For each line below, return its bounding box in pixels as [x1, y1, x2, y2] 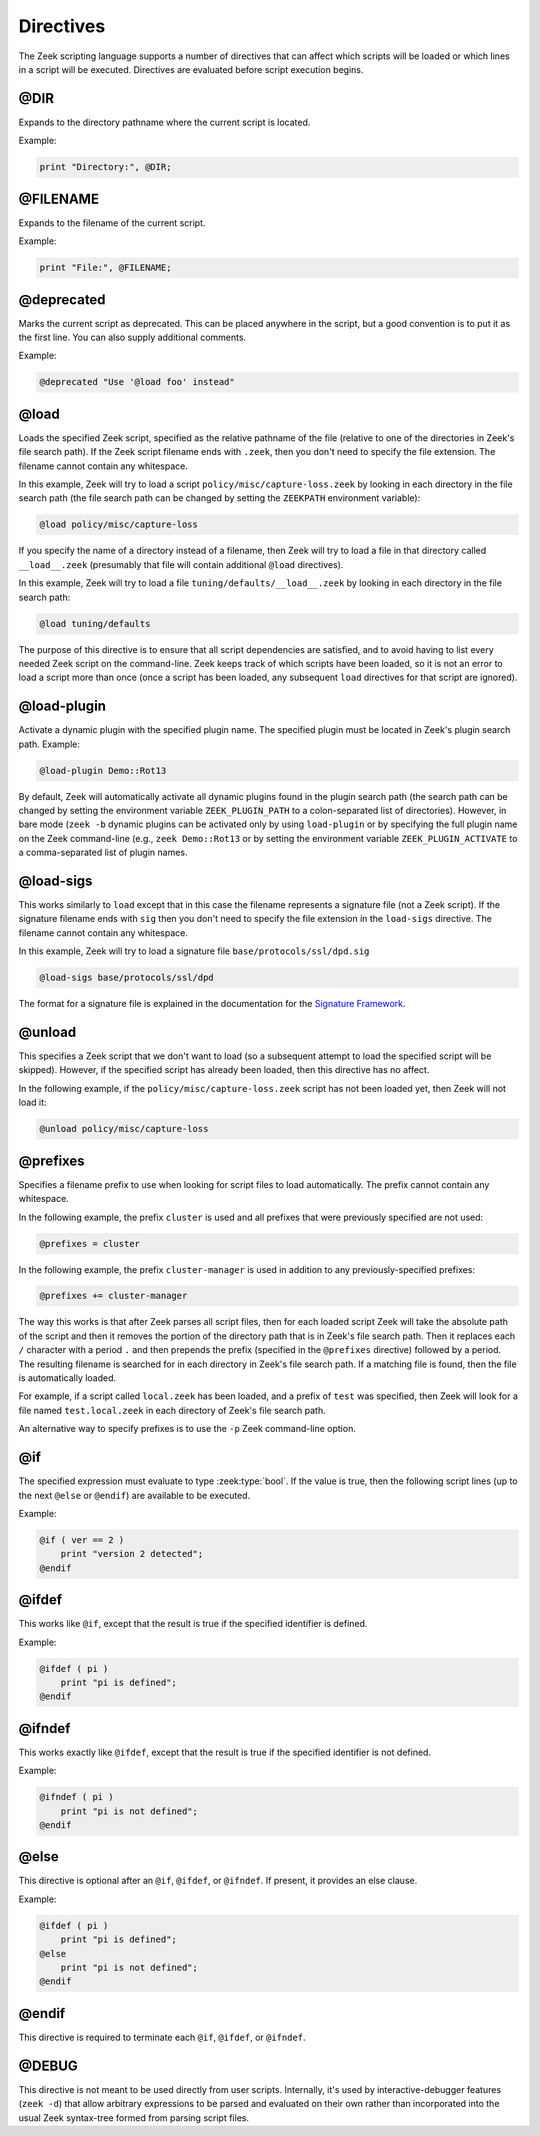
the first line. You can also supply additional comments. [18, 331, 247, 343]
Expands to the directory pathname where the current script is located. [18, 116, 311, 128]
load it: [18, 1096, 47, 1109]
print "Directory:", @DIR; [39, 161, 172, 173]
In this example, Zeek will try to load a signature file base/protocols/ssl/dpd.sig [18, 945, 370, 957]
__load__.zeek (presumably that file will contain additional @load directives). [18, 558, 344, 570]
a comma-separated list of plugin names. [18, 846, 188, 859]
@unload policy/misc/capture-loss [39, 1123, 209, 1135]
